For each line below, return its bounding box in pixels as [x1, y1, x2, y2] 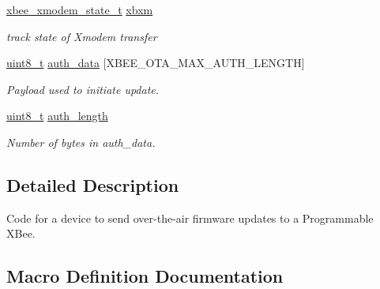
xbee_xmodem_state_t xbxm [6, 2, 153, 17]
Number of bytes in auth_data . [6, 133, 156, 150]
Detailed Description [6, 172, 179, 197]
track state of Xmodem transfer [6, 28, 157, 44]
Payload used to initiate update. [6, 81, 160, 97]
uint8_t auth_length [6, 107, 108, 124]
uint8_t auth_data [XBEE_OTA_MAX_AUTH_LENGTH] [6, 54, 305, 71]
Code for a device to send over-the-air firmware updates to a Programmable [6, 209, 374, 226]
